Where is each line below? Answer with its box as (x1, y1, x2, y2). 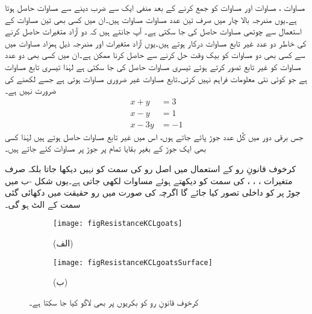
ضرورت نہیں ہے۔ (5, 84, 57, 97)
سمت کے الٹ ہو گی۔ (5, 197, 81, 210)
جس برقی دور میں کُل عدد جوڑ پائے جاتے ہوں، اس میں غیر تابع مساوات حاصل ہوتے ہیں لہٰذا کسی (5, 130, 304, 143)
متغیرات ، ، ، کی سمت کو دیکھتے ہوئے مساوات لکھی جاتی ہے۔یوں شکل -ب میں (5, 174, 293, 187)
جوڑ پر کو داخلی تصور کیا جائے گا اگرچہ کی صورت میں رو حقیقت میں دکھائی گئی (5, 186, 301, 199)
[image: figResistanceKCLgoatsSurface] (53, 258, 213, 267)
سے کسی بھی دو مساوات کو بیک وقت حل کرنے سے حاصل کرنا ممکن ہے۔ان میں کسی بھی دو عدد (5, 48, 305, 61)
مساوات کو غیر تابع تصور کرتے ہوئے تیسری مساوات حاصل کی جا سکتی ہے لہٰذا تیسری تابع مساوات (5, 60, 301, 72)
